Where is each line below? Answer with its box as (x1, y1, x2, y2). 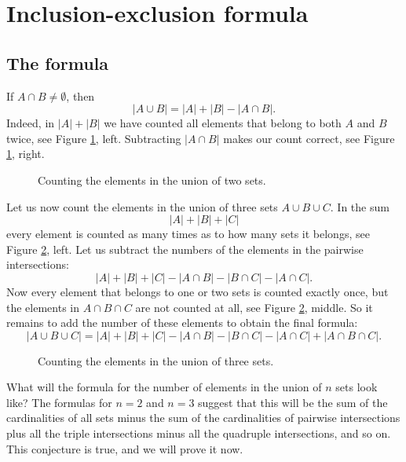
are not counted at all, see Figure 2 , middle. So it (135, 299, 373, 315)
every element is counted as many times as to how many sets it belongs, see (6, 225, 370, 242)
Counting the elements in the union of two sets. (38, 171, 266, 188)
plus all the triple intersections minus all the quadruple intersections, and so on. (6, 425, 391, 442)
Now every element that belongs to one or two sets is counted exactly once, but (6, 283, 389, 299)
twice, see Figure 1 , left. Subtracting (6, 130, 181, 146)
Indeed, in (6, 115, 55, 131)
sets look (335, 379, 378, 395)
